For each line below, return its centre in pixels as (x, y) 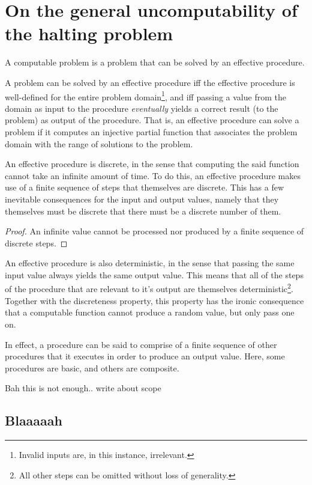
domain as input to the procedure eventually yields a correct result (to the (142, 108)
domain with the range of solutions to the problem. (99, 143)
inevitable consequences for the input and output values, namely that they (142, 199)
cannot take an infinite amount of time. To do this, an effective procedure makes (153, 175)
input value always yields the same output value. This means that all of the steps (154, 274)
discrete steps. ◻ (36, 242)
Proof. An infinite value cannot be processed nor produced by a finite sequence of (154, 231)
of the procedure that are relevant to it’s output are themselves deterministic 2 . (149, 288)
